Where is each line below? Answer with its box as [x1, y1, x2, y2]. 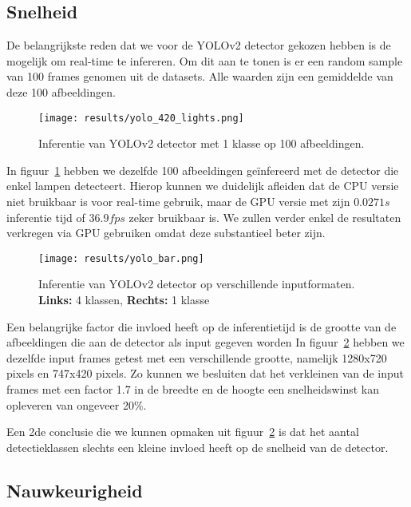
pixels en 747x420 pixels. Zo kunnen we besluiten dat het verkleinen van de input [6, 365, 405, 382]
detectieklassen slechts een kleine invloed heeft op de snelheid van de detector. [6, 438, 389, 455]
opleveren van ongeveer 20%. [6, 396, 147, 413]
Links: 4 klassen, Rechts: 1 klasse [38, 291, 210, 308]
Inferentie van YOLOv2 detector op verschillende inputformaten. [38, 275, 355, 292]
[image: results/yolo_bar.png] [38, 252, 204, 264]
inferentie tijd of [6, 208, 85, 225]
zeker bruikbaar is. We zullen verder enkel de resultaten [128, 208, 401, 225]
